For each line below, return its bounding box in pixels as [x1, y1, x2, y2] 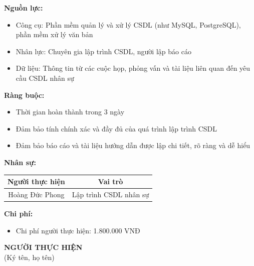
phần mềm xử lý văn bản [16, 29, 93, 40]
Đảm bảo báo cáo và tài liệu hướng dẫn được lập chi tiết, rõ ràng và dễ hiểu [16, 140, 250, 151]
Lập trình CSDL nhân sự [72, 189, 149, 199]
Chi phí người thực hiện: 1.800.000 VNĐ [16, 225, 140, 235]
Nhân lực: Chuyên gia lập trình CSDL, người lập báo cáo [16, 46, 191, 56]
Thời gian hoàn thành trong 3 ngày [16, 106, 125, 117]
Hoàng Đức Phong [8, 189, 65, 199]
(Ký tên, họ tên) [4, 251, 55, 262]
